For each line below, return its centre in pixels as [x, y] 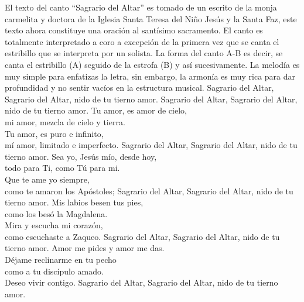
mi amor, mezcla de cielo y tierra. [65, 121]
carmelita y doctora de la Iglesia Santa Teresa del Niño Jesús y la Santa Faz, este [151, 18]
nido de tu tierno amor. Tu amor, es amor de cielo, [96, 110]
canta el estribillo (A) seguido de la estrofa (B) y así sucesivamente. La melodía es [152, 64]
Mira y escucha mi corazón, [54, 225]
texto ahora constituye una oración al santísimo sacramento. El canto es [134, 30]
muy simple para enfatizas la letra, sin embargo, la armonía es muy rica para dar [150, 76]
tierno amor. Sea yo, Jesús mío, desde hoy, [81, 156]
